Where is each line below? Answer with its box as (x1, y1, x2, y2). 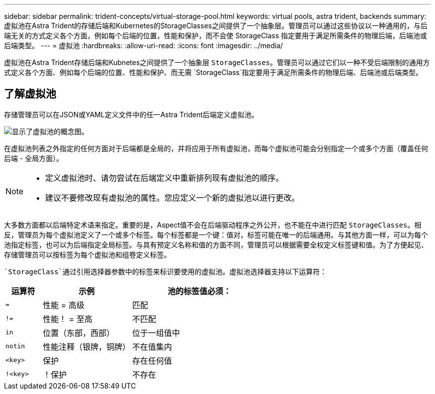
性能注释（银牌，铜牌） (43, 341, 131, 352)
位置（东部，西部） (43, 327, 115, 338)
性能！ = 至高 (43, 314, 92, 324)
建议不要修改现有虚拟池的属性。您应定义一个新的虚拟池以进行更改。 (45, 192, 300, 203)
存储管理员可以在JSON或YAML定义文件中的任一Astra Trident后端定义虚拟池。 (4, 110, 259, 119)
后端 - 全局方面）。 (4, 154, 64, 162)
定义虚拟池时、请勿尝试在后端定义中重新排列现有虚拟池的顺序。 (45, 172, 284, 183)
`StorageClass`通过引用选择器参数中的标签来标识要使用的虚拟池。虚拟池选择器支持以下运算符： (4, 267, 327, 276)
